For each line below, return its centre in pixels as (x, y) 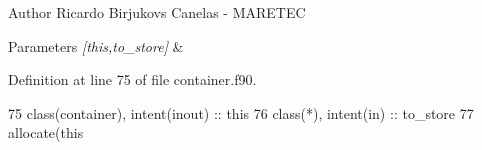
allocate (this (46, 132)
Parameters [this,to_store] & (96, 45)
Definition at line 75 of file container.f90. (132, 79)
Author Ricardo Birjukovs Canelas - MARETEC (157, 12)
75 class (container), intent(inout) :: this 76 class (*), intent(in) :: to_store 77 (241, 112)
